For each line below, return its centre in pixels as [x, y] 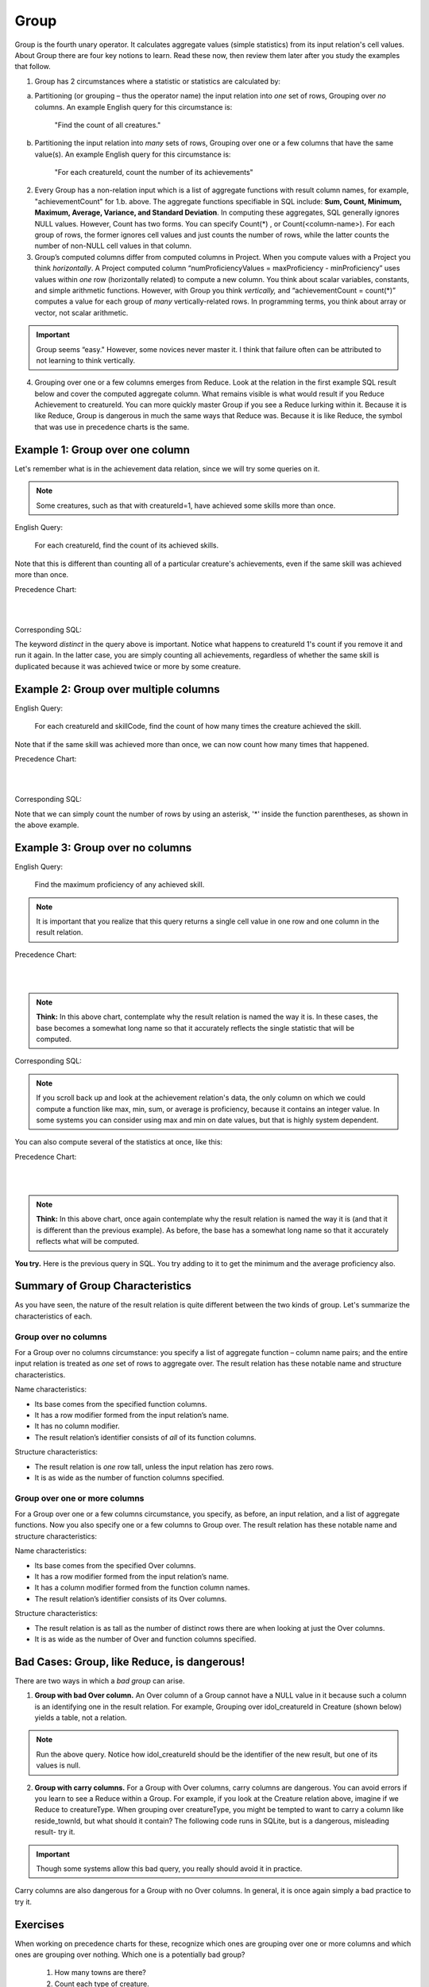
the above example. [47, 825]
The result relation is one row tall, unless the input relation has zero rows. [154, 1466]
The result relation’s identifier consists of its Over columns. [131, 1598]
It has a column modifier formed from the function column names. [142, 1588]
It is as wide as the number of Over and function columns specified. [145, 1639]
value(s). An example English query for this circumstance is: [133, 154]
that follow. [33, 67]
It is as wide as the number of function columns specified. [129, 1478]
